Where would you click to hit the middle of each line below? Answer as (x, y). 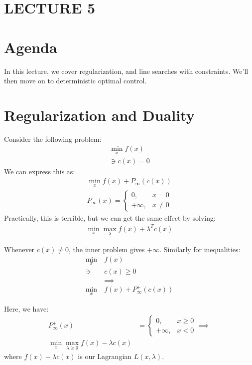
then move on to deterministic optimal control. (75, 81)
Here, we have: (26, 308)
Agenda (31, 47)
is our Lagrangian (105, 356)
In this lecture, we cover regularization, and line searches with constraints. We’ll (126, 71)
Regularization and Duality (99, 115)
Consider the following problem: (53, 139)
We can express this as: (40, 171)
